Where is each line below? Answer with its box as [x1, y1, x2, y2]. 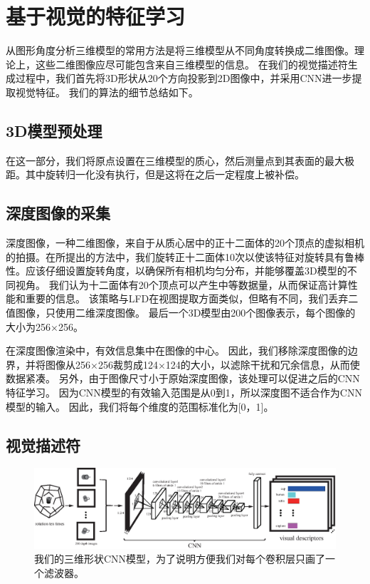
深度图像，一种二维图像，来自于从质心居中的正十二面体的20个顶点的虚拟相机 [6, 235, 364, 250]
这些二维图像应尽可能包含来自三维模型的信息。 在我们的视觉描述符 [35, 56, 348, 71]
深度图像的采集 [6, 202, 110, 224]
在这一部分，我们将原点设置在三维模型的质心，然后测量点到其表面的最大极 [6, 153, 354, 168]
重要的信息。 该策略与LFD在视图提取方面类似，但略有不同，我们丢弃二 [25, 291, 359, 306]
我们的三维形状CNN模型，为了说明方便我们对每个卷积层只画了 [34, 551, 326, 566]
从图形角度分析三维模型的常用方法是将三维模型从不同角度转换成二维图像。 [6, 43, 354, 58]
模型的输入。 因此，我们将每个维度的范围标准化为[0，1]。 [6, 399, 274, 414]
